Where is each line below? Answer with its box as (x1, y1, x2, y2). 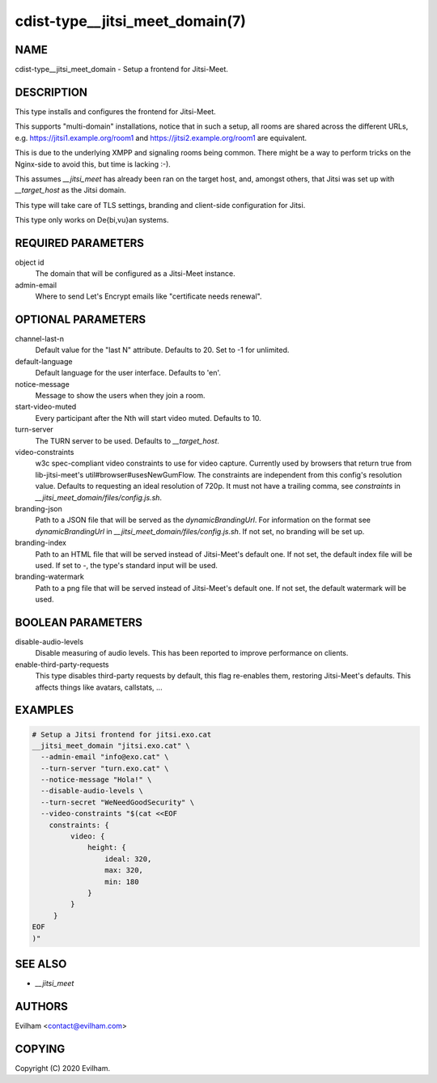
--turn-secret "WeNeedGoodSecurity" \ (40, 797, 194, 807)
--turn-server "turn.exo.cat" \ (40, 763, 169, 773)
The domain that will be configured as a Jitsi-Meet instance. (35, 269, 235, 278)
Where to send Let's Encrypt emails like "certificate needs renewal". (35, 291, 262, 301)
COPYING (15, 1042, 66, 1055)
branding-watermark (15, 571, 84, 582)
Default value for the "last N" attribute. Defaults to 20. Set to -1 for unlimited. (35, 345, 290, 355)
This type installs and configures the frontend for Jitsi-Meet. (15, 106, 216, 117)
